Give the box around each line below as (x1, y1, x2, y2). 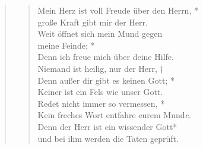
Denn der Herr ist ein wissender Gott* (37, 120, 177, 132)
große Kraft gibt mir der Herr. (37, 15, 148, 28)
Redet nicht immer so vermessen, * (37, 97, 165, 109)
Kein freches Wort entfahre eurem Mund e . (37, 109, 191, 121)
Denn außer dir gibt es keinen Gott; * (37, 74, 175, 86)
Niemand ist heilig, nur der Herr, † (37, 62, 164, 74)
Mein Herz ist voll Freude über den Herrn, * (37, 4, 198, 16)
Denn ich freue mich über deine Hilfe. (37, 50, 174, 63)
